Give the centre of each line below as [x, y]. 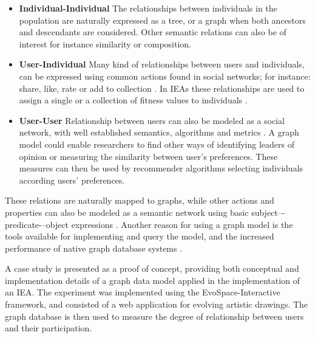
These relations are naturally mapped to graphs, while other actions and [140, 200]
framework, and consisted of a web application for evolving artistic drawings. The [157, 304]
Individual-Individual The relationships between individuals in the [148, 8]
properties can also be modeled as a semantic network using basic [127, 212]
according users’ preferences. [72, 180]
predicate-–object [37, 224]
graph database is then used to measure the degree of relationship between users [154, 316]
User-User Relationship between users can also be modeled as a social [152, 120]
